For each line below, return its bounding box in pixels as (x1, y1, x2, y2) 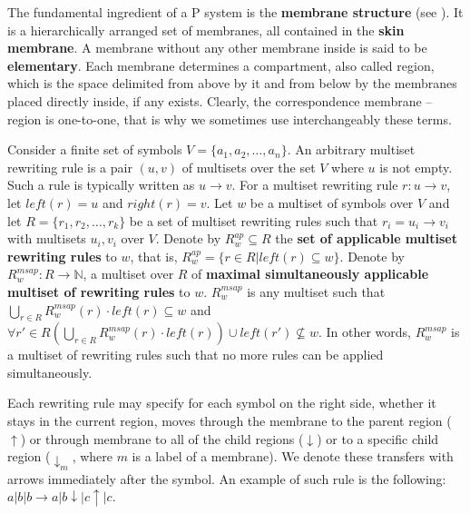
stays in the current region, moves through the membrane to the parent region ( (7, 411, 452, 430)
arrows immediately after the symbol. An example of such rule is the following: (7, 469, 446, 488)
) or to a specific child (317, 429, 439, 448)
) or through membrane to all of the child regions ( (20, 429, 304, 448)
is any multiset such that (247, 282, 386, 301)
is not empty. (379, 157, 453, 176)
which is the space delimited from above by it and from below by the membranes (7, 74, 457, 93)
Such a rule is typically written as (7, 175, 195, 194)
